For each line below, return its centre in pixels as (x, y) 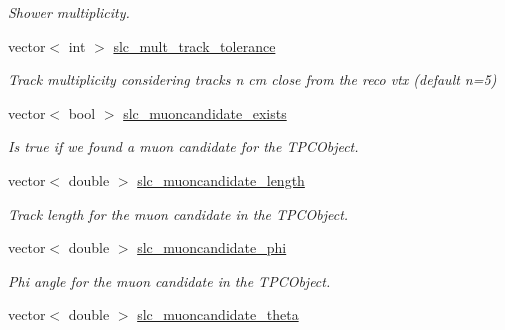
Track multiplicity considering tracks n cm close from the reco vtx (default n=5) (252, 79)
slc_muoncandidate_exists (205, 112)
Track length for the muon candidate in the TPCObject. (178, 213)
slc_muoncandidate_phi (212, 247)
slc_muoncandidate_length (221, 179)
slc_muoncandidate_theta (218, 314)
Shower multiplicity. (69, 12)
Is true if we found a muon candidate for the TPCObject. (183, 146)
